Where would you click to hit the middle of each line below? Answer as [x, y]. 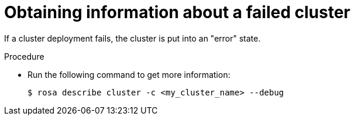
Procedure [24, 56]
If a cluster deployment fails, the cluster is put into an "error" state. [132, 38]
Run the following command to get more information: [129, 74]
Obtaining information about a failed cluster [177, 12]
